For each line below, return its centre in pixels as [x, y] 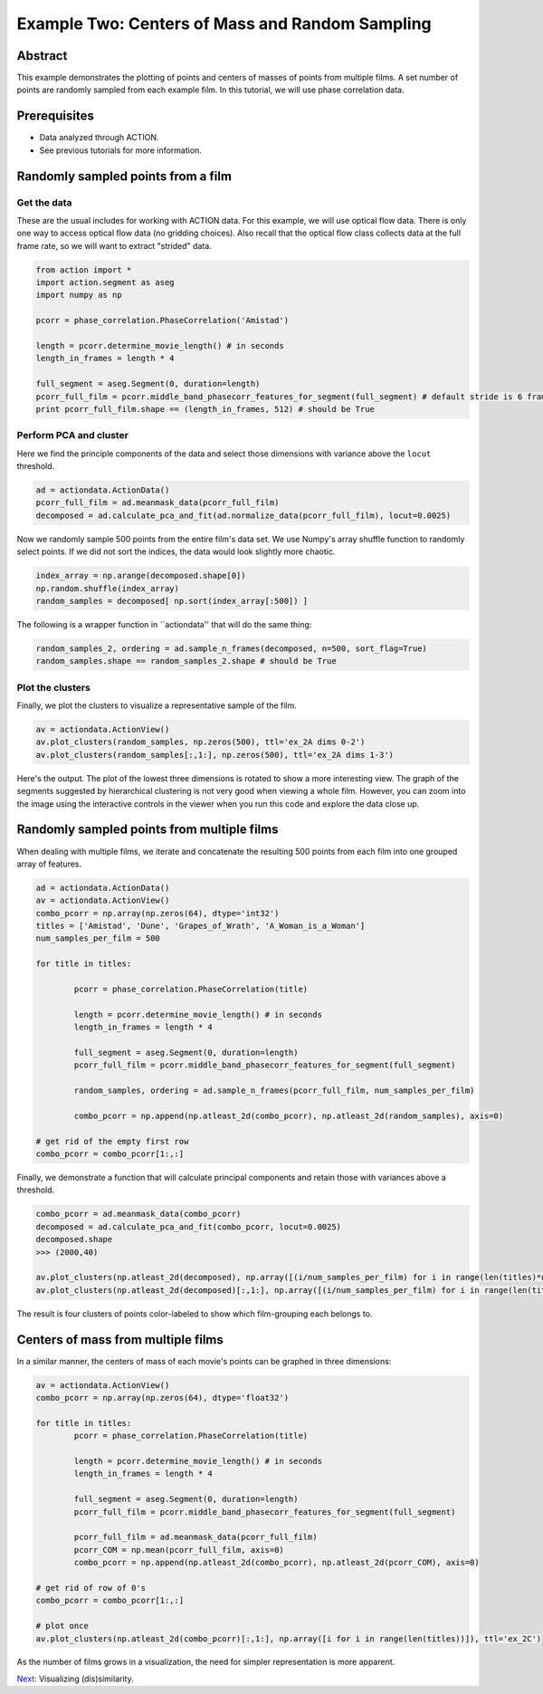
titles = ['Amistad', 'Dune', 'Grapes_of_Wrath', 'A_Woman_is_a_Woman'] [200, 926]
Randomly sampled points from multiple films [148, 830]
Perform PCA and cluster [72, 435]
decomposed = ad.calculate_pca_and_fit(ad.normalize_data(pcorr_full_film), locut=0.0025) [243, 515]
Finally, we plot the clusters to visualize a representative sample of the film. [157, 705]
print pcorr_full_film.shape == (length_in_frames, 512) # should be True [205, 409]
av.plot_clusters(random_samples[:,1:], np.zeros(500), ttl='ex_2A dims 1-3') [214, 755]
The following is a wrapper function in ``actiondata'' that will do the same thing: [164, 624]
